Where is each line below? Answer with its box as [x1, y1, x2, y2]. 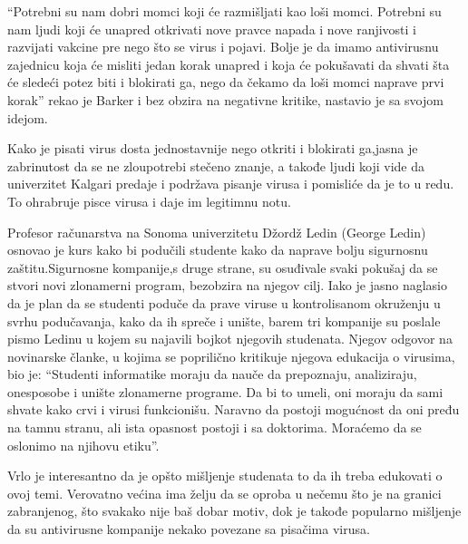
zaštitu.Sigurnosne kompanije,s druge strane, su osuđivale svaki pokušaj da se [7, 257, 438, 277]
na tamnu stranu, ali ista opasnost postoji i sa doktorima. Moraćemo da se [7, 418, 422, 437]
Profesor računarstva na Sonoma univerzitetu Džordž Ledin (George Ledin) [7, 222, 426, 241]
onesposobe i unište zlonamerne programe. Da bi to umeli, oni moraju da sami [7, 382, 444, 401]
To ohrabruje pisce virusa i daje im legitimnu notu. [7, 191, 291, 210]
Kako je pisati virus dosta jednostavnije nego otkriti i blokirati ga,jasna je [7, 139, 418, 158]
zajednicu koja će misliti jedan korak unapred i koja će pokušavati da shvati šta [7, 54, 450, 73]
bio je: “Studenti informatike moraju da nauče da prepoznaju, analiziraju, [7, 364, 417, 384]
